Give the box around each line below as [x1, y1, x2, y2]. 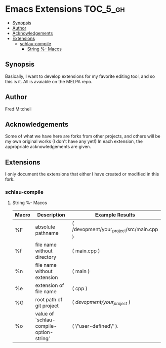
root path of [35, 296, 63, 303]
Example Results [95, 211, 135, 218]
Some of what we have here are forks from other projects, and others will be [5, 133, 161, 139]
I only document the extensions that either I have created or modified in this [5, 171, 159, 177]
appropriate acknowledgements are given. [5, 144, 91, 150]
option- [35, 329, 53, 336]
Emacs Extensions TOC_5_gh [5, 3, 125, 15]
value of [35, 310, 54, 317]
